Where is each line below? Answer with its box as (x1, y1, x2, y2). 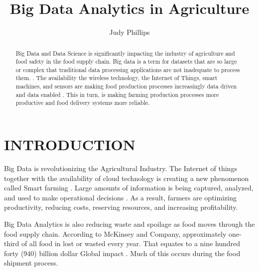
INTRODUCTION (4, 134, 136, 155)
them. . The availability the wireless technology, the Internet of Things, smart (15, 74, 218, 82)
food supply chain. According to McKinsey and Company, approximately (4, 228, 227, 239)
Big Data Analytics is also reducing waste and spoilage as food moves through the (4, 219, 255, 229)
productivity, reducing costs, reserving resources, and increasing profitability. (4, 202, 238, 212)
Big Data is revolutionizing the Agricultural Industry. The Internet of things (4, 163, 237, 174)
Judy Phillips (109, 27, 150, 37)
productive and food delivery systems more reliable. (15, 98, 150, 107)
